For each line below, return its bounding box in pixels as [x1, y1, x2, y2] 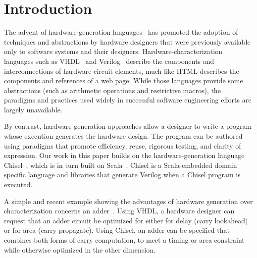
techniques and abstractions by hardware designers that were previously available [4, 36, 251, 47]
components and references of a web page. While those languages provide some [4, 75, 243, 86]
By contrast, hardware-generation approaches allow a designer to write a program [4, 121, 252, 131]
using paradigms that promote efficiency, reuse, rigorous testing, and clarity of [4, 140, 241, 151]
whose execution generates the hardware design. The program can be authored [4, 131, 243, 141]
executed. [4, 179, 33, 190]
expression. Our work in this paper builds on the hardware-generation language [4, 150, 245, 160]
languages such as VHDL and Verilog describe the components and [4, 55, 214, 66]
